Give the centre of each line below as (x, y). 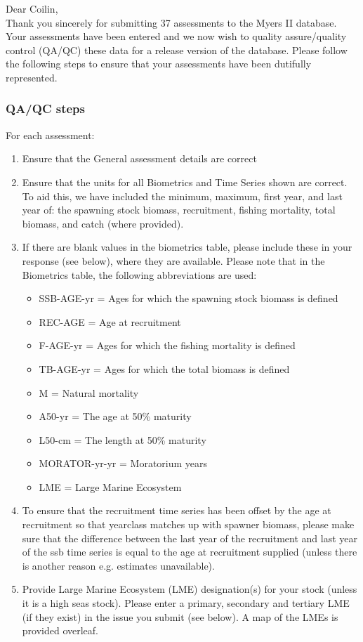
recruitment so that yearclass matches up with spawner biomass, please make (188, 524)
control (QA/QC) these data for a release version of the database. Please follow (177, 50)
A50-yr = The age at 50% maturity (115, 416)
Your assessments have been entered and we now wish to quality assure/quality (176, 36)
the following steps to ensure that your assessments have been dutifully (159, 64)
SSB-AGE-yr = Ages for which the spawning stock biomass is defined (189, 298)
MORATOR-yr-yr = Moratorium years (123, 463)
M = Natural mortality (89, 392)
